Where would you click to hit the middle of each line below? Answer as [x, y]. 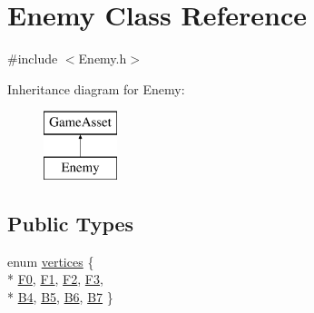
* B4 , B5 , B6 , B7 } [60, 296]
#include [33, 59]
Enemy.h [103, 59]
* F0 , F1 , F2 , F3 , [55, 279]
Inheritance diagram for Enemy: [96, 88]
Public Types [71, 223]
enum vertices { [51, 261]
